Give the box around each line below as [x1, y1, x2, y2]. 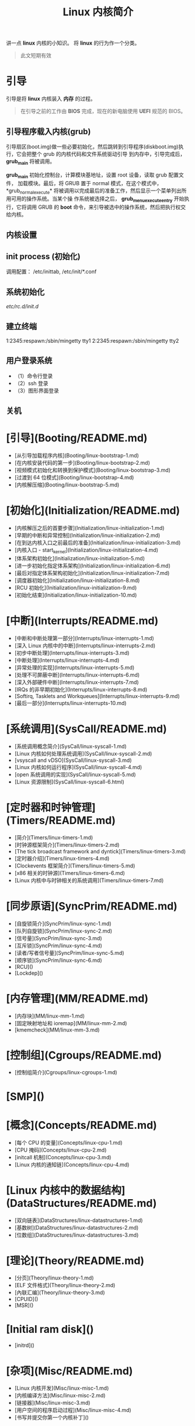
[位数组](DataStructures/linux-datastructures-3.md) [14, 1231, 139, 1238]
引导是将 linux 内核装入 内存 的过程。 [6, 95, 96, 103]
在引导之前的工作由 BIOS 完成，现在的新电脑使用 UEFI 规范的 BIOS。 [20, 108, 186, 115]
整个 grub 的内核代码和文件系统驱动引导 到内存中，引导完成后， [31, 150, 186, 157]
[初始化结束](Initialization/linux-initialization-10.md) [14, 591, 137, 598]
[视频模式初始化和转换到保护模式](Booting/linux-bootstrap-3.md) [14, 467, 171, 474]
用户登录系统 [6, 356, 53, 366]
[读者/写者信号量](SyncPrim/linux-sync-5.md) [14, 949, 124, 956]
